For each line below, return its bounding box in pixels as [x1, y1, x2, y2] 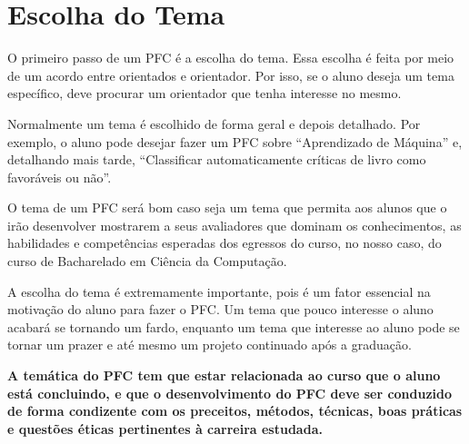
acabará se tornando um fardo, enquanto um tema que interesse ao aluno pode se [7, 317, 460, 336]
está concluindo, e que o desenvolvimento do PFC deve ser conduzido [7, 383, 453, 402]
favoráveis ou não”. [7, 167, 112, 186]
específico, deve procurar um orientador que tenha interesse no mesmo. [7, 84, 402, 103]
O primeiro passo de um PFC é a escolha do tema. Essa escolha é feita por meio [7, 48, 454, 67]
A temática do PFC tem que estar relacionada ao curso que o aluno [7, 366, 441, 385]
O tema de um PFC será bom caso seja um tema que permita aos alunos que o [7, 198, 447, 217]
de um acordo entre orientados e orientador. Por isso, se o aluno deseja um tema [7, 65, 454, 84]
